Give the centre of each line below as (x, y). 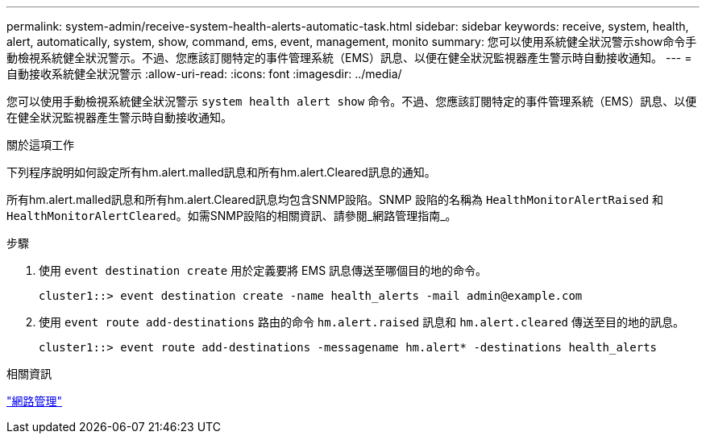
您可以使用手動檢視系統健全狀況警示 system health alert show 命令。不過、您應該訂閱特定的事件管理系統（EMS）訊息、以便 (352, 101)
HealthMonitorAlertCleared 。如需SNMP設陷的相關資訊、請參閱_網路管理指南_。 (232, 216)
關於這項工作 (40, 145)
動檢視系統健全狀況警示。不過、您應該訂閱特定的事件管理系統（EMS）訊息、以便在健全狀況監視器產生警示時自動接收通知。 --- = (349, 58)
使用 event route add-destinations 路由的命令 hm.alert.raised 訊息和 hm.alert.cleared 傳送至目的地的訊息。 (361, 322)
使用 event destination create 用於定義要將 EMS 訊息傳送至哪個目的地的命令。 (263, 270)
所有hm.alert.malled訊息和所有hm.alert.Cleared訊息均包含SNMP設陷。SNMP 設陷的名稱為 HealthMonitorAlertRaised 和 (335, 199)
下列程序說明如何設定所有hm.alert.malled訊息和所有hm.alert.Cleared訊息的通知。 (221, 172)
